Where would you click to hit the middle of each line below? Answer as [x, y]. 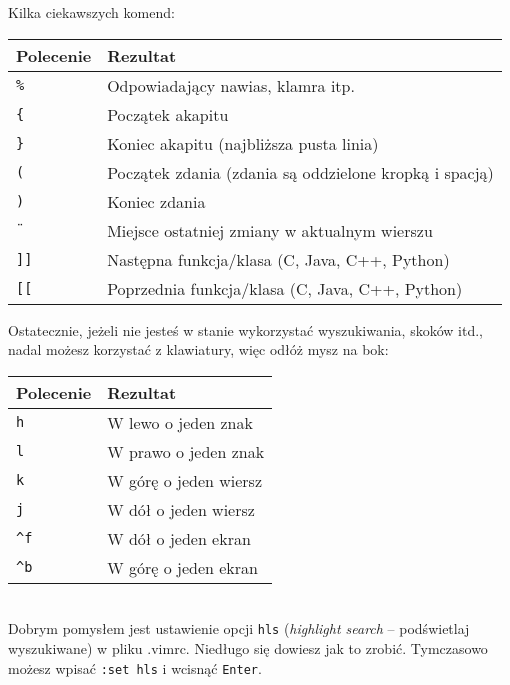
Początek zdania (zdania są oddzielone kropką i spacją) [300, 172]
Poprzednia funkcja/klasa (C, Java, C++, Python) [285, 288]
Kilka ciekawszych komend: [91, 12]
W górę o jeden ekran [182, 567]
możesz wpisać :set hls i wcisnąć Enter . [135, 667]
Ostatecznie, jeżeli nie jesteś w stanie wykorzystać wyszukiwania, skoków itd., [245, 329]
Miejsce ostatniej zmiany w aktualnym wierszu [270, 230]
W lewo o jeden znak [180, 422]
